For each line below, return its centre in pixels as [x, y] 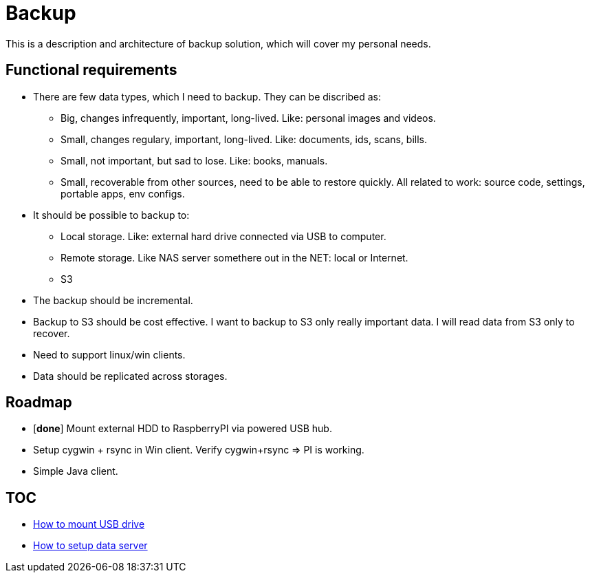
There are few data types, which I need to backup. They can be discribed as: [207, 96]
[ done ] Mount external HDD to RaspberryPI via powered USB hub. [183, 429]
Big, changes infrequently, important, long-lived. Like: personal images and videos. [248, 118]
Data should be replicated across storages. [130, 376]
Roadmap [39, 403]
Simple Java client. [76, 471]
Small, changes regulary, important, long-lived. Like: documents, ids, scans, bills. [244, 139]
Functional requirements [91, 70]
